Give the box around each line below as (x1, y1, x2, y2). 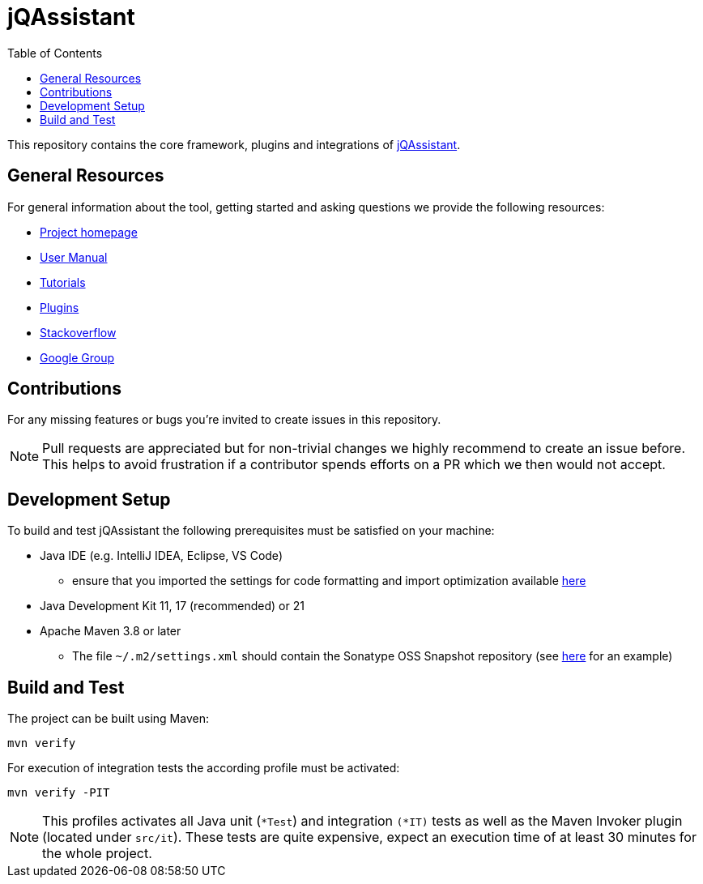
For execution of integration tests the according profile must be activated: (7, 761, 400, 775)
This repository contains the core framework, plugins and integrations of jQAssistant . (7, 137, 461, 152)
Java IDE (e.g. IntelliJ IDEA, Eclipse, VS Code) (40, 549, 283, 563)
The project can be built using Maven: (7, 711, 209, 726)
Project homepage (40, 224, 138, 239)
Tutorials (40, 275, 86, 289)
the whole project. (42, 845, 152, 862)
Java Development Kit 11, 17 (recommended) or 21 (40, 599, 305, 613)
